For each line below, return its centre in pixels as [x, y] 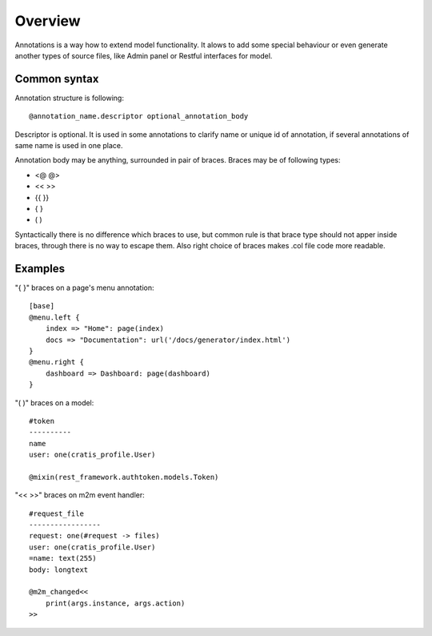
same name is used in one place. [69, 146]
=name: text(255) [63, 558]
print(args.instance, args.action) [115, 603]
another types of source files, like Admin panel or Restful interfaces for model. [144, 55]
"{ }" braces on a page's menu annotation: [84, 288]
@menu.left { [54, 317]
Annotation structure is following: [69, 98]
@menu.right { [56, 362]
